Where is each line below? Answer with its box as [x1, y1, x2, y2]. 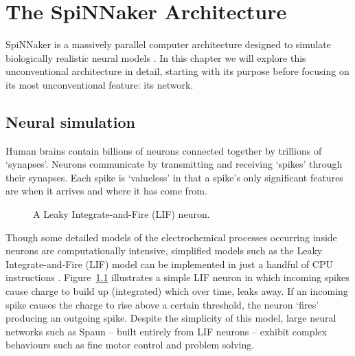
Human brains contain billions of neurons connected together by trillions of [5, 143, 322, 157]
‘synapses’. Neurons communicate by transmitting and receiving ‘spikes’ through [5, 157, 343, 171]
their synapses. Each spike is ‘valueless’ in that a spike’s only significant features [5, 170, 343, 184]
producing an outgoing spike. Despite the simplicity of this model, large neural [5, 311, 336, 325]
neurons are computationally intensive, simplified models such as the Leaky [5, 243, 323, 258]
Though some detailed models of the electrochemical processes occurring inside [5, 230, 337, 244]
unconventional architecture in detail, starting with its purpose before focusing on [5, 64, 350, 78]
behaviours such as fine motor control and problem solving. [5, 337, 255, 352]
